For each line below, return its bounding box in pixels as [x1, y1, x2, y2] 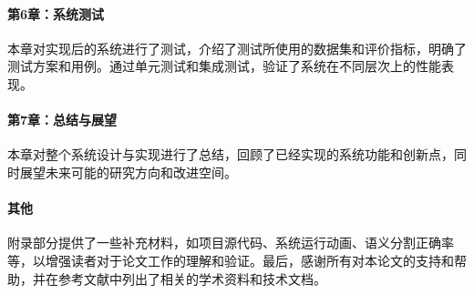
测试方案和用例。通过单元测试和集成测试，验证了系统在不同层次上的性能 [7, 56, 441, 76]
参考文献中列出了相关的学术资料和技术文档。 [57, 269, 326, 288]
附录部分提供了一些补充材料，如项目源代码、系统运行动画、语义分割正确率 [7, 233, 454, 252]
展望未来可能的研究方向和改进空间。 [19, 162, 237, 181]
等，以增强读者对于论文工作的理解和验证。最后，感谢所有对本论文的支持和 [7, 250, 454, 269]
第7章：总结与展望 [7, 110, 118, 129]
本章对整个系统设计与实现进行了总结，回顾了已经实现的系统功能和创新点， [7, 145, 454, 164]
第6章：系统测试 [7, 4, 105, 23]
